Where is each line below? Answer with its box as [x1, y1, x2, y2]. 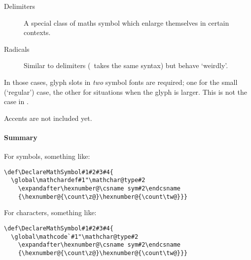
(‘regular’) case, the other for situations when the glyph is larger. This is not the [4, 86, 248, 97]
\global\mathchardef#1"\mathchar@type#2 [11, 177, 145, 184]
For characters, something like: [4, 207, 97, 218]
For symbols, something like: [4, 151, 90, 161]
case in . [4, 96, 29, 107]
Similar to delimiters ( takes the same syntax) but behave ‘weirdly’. [24, 60, 228, 71]
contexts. [24, 27, 51, 37]
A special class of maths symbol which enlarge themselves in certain [24, 17, 229, 28]
